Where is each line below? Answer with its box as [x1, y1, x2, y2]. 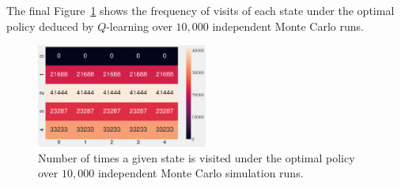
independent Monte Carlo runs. [212, 17, 364, 34]
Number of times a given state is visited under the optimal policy [38, 149, 355, 166]
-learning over [106, 17, 172, 34]
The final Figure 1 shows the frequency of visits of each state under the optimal [6, 2, 395, 18]
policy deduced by [6, 17, 94, 34]
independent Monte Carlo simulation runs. [97, 165, 304, 181]
